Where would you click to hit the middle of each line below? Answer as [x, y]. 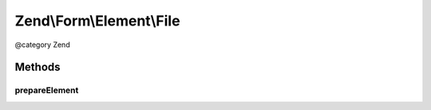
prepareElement [47, 90]
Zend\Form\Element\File [97, 21]
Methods [38, 67]
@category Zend [43, 45]
